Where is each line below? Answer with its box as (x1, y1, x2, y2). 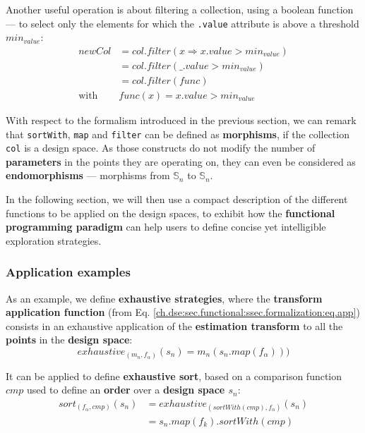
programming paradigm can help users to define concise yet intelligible (6, 219, 326, 234)
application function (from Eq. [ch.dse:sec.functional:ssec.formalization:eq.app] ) (6, 305, 360, 319)
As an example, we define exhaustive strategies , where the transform (6, 291, 323, 305)
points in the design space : (6, 332, 133, 347)
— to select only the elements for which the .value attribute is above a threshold (6, 16, 359, 30)
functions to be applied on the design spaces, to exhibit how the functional (6, 205, 335, 220)
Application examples (6, 263, 131, 281)
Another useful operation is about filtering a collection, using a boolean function (6, 2, 354, 16)
